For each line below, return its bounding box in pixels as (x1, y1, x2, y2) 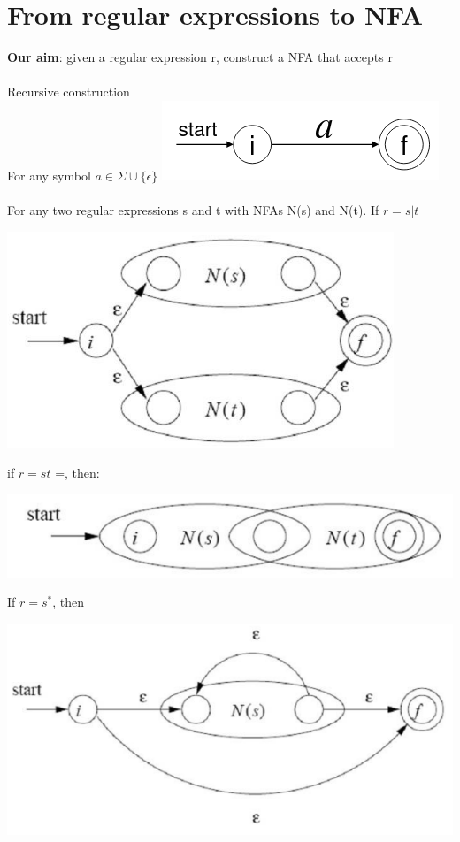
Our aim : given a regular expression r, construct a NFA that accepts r (7, 48, 393, 66)
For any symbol (7, 165, 91, 184)
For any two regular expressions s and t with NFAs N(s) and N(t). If (7, 201, 379, 219)
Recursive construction (7, 82, 130, 101)
